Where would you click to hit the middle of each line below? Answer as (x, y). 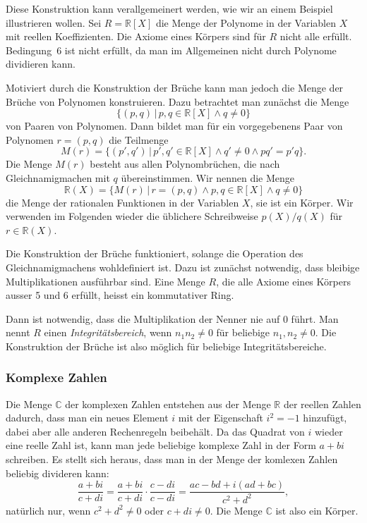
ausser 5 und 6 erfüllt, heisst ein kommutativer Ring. (120, 295)
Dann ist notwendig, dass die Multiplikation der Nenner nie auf (143, 318)
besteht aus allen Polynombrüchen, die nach (185, 164)
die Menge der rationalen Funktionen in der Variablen (122, 202)
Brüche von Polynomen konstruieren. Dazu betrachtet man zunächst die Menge (178, 101)
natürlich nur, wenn (48, 510)
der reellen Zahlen (322, 404)
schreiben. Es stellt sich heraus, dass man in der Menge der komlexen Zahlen (172, 459)
